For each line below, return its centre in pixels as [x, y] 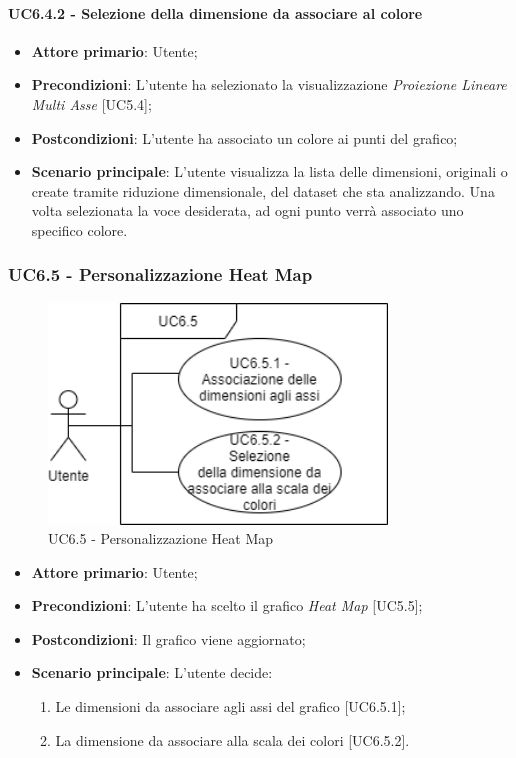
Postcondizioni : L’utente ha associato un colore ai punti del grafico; [244, 137]
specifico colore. [79, 229]
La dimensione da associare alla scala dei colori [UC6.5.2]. [232, 739]
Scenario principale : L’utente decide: [152, 672]
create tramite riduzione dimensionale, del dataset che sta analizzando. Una [263, 190]
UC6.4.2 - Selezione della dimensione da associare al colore [215, 12]
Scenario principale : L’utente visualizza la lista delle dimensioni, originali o [269, 171]
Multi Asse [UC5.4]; [91, 103]
